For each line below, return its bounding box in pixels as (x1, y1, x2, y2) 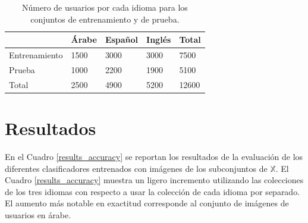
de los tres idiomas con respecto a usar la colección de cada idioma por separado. (5, 185, 300, 197)
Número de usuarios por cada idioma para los (22, 1, 188, 13)
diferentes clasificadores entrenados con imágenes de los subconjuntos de (5, 162, 268, 174)
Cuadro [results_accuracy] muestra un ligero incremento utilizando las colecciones (5, 174, 304, 186)
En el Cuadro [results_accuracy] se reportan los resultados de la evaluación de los (5, 150, 303, 162)
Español (105, 33, 139, 46)
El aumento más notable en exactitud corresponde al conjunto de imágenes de (5, 197, 289, 209)
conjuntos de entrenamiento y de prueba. (30, 12, 180, 25)
